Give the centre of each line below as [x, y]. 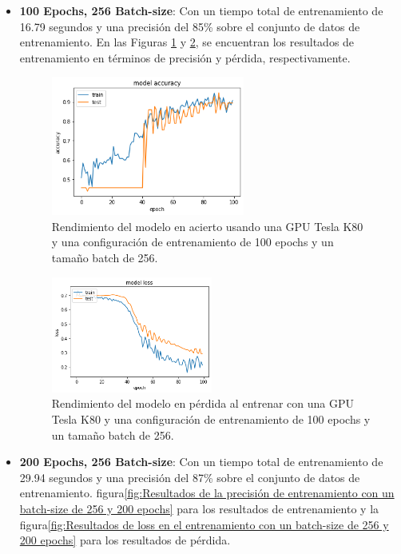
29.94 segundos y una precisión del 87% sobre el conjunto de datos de [190, 477]
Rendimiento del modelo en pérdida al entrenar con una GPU [203, 403]
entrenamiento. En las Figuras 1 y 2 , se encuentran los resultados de [187, 42]
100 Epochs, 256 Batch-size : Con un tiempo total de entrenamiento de [201, 10]
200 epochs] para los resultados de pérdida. [125, 540]
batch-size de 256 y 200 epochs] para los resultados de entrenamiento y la [199, 508]
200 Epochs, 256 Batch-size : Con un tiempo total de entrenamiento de [201, 462]
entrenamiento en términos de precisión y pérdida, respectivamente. [185, 57]
